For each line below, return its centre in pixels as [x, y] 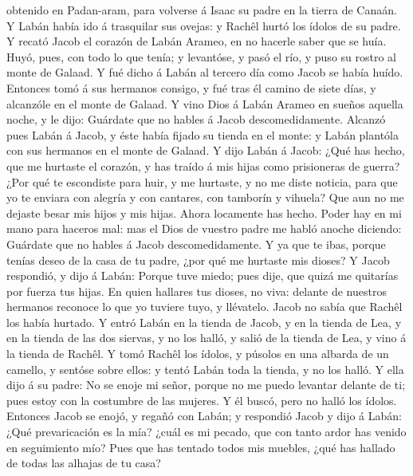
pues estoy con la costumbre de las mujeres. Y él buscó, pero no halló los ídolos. [202, 400]
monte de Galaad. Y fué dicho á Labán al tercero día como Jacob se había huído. [205, 72]
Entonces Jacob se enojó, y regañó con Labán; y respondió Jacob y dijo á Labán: [204, 416]
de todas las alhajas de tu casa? [84, 463]
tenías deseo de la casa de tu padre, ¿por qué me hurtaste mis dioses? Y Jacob [198, 260]
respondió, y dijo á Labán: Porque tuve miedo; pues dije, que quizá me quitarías [203, 275]
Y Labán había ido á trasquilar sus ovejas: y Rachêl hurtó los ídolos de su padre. [204, 25]
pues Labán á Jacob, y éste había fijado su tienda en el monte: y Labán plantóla [203, 134]
